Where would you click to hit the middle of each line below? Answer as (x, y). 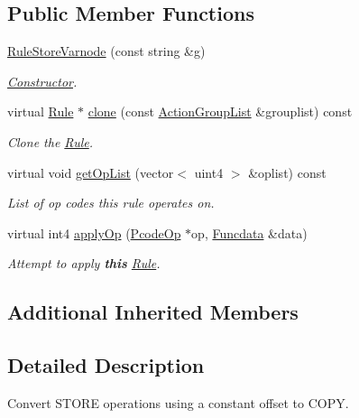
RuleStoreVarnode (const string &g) (106, 51)
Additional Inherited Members (153, 312)
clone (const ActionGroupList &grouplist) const (220, 111)
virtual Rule (41, 111)
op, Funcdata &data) (249, 232)
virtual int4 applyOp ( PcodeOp (94, 232)
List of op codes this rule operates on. (111, 203)
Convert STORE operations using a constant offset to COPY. (178, 402)
